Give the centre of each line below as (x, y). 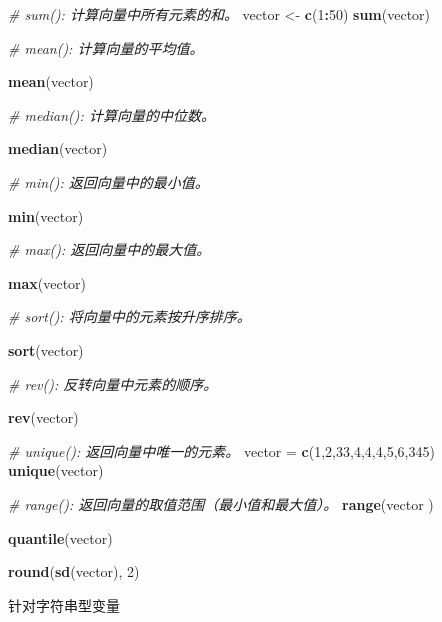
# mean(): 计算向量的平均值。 (106, 47)
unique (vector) (56, 470)
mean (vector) (51, 81)
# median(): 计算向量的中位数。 (111, 114)
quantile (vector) (60, 537)
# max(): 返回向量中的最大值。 (109, 249)
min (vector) (46, 215)
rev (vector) (43, 417)
